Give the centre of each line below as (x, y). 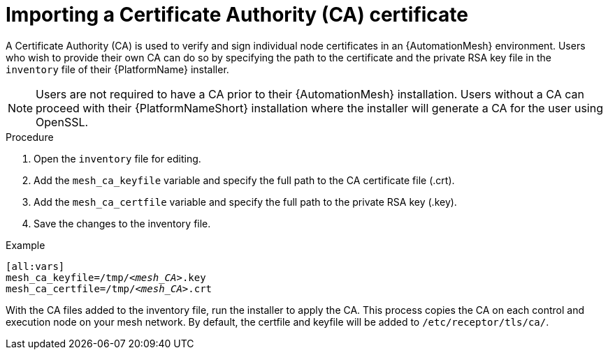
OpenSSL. (62, 122)
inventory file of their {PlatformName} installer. (117, 69)
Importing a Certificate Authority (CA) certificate (237, 15)
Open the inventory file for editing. (117, 158)
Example (26, 245)
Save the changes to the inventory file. (122, 223)
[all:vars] (35, 266)
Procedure (30, 137)
